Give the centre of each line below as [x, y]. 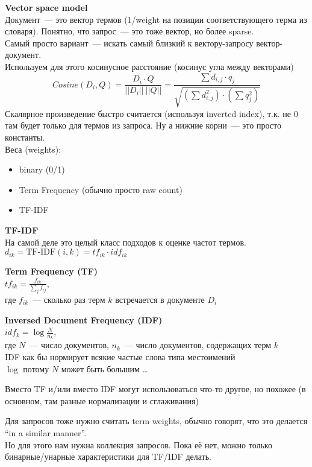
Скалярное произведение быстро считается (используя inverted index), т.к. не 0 [151, 113]
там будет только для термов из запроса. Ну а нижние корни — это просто [143, 125]
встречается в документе [160, 299]
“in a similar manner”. [46, 432]
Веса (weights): [33, 149]
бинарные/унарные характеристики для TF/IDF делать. [108, 456]
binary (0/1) [42, 169]
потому [36, 368]
